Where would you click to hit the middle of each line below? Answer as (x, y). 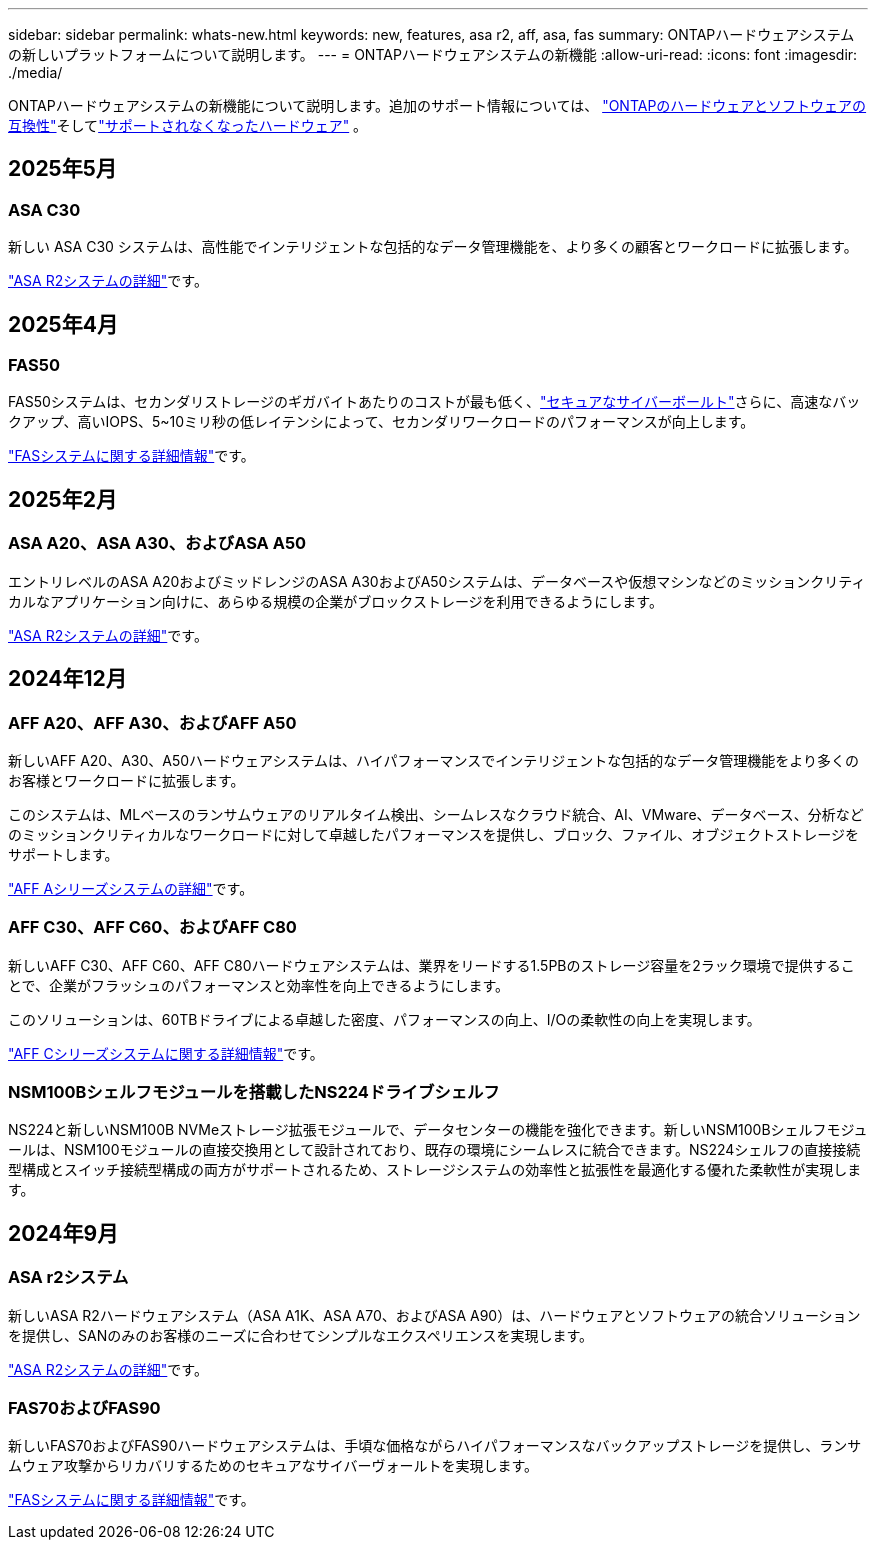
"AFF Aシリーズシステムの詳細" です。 (131, 888)
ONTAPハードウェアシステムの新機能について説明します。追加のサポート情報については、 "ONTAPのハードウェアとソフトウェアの (437, 105)
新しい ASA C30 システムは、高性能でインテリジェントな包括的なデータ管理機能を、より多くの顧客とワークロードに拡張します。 (433, 247)
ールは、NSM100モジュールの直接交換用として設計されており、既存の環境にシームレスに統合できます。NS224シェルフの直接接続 (434, 1150)
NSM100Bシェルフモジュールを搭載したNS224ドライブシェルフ (254, 1092)
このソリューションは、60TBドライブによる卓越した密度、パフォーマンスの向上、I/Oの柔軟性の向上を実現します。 (384, 1019)
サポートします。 (63, 854)
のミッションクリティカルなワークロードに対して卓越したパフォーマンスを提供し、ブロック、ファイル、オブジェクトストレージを (433, 834)
